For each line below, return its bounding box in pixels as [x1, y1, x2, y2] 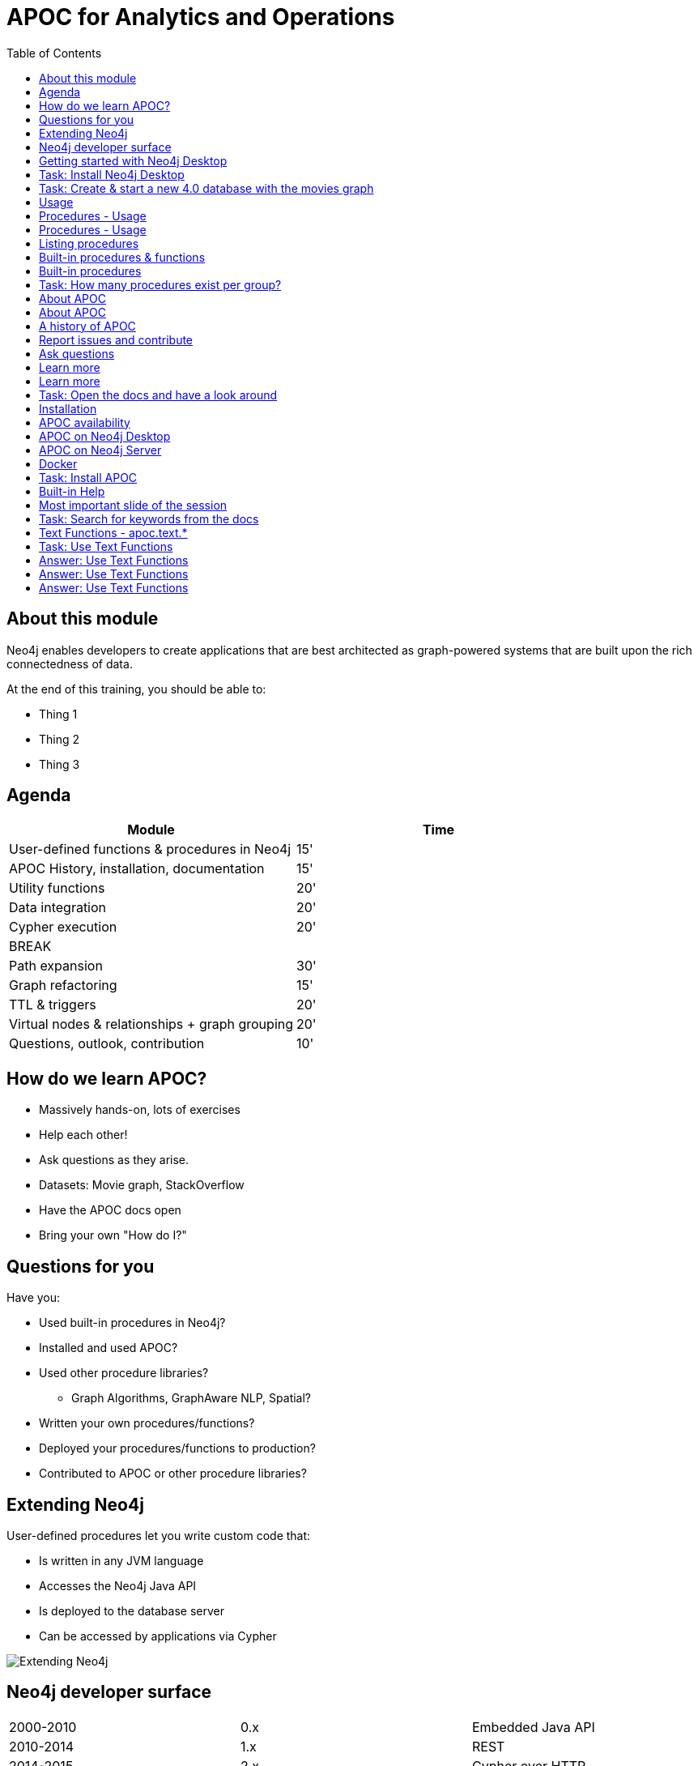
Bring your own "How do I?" [39, 1228, 187, 1243]
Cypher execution [9, 919, 117, 936]
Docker [39, 456, 78, 471]
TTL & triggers [9, 996, 96, 1013]
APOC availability [39, 415, 130, 429]
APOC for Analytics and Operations [6, 3, 395, 31]
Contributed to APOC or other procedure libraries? [39, 1466, 307, 1481]
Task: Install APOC [39, 470, 138, 484]
